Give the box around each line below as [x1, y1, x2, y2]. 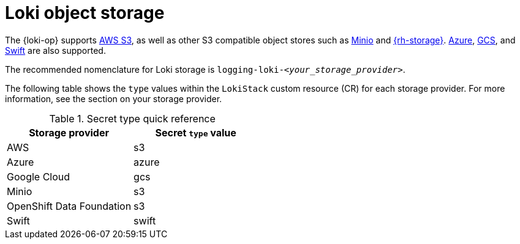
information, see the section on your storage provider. [5, 93, 222, 104]
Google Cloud [7, 170, 70, 183]
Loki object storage [5, 2, 165, 23]
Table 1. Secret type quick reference [49, 112, 216, 125]
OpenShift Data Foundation [7, 199, 132, 212]
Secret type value [155, 126, 236, 139]
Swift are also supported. [5, 45, 106, 56]
